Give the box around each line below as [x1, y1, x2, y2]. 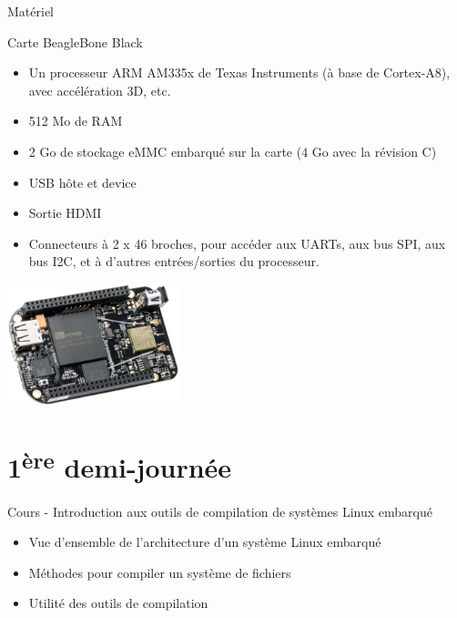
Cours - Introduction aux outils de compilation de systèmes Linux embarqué [7, 501, 432, 520]
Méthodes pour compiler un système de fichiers [28, 562, 291, 582]
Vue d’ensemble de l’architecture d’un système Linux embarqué [28, 532, 381, 551]
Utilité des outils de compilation [28, 593, 208, 613]
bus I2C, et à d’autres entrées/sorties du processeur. [28, 252, 320, 271]
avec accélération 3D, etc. [28, 80, 171, 99]
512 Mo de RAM [28, 111, 123, 130]
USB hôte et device [28, 172, 137, 191]
